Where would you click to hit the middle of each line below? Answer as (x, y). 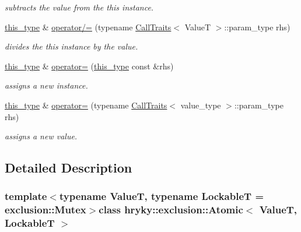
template (26, 196)
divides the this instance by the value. (71, 46)
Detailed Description (69, 168)
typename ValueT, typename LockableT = (162, 196)
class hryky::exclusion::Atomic (171, 210)
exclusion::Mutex (45, 210)
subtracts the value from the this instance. (79, 7)
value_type (201, 105)
